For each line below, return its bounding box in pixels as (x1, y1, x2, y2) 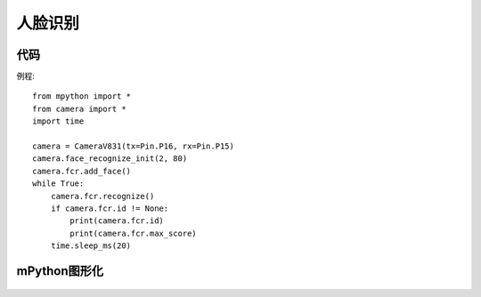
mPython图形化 (16, 263, 104, 278)
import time (32, 116, 85, 126)
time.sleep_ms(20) (50, 241, 132, 251)
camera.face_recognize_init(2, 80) (32, 154, 188, 164)
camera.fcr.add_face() (32, 165, 132, 176)
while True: (32, 179, 85, 189)
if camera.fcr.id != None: (50, 203, 169, 213)
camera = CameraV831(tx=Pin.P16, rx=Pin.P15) (32, 141, 235, 151)
